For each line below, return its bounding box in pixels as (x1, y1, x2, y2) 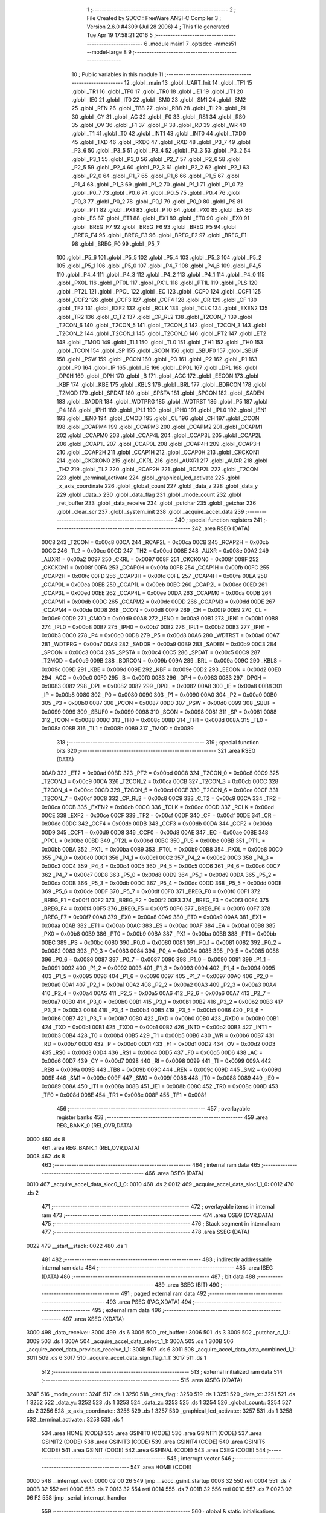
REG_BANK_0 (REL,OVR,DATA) (56, 1122, 132, 1129)
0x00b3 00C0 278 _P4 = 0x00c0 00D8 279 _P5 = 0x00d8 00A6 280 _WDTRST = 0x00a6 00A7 (41, 632, 280, 639)
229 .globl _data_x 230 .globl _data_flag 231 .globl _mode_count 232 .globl (56, 491, 241, 498)
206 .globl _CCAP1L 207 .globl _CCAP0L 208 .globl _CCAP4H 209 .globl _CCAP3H (56, 440, 261, 447)
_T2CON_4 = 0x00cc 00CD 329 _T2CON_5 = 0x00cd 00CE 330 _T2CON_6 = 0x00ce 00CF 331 (41, 786, 278, 793)
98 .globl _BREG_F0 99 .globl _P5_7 (71, 240, 160, 248)
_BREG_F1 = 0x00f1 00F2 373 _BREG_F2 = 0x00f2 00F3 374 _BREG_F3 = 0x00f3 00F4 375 (41, 896, 269, 904)
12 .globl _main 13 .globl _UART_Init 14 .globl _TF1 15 (124, 79, 252, 87)
